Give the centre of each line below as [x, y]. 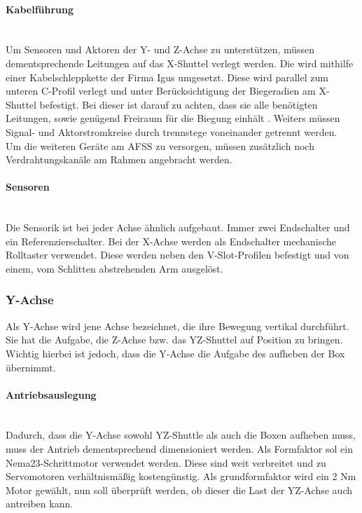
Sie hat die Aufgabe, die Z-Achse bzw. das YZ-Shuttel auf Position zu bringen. [174, 340]
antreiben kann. [40, 504]
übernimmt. [31, 367]
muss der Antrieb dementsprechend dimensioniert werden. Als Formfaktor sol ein [179, 449]
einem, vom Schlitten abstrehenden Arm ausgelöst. [114, 268]
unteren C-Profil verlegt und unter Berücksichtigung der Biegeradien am [161, 91]
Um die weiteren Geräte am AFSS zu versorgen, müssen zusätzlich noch [160, 145]
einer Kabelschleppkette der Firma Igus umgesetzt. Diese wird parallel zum [167, 77]
